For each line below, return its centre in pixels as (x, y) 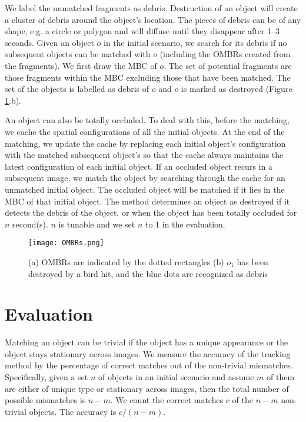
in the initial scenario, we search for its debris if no (195, 42)
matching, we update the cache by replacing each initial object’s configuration (145, 143)
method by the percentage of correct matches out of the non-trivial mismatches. (149, 365)
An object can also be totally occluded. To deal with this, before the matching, (147, 120)
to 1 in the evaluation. (185, 224)
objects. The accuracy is (73, 411)
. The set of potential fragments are (228, 65)
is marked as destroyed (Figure (237, 89)
